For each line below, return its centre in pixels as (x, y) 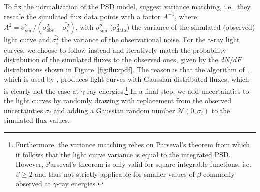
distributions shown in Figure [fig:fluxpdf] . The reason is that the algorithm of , (127, 69)
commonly (219, 173)
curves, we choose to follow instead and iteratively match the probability (115, 50)
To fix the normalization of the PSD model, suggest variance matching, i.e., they (127, 6)
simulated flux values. (37, 120)
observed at (33, 183)
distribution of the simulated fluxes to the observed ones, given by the (111, 60)
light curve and (27, 40)
